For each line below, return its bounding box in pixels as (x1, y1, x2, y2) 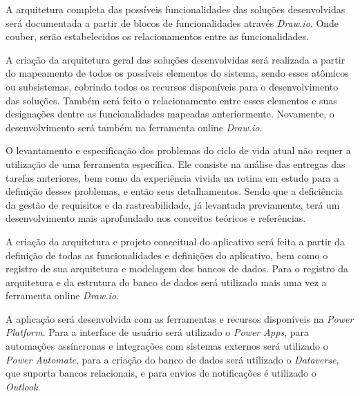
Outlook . (6, 379, 41, 393)
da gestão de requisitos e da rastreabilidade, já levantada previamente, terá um (6, 197, 340, 211)
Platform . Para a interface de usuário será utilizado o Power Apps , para (6, 325, 309, 339)
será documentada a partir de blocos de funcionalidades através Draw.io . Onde (6, 15, 339, 30)
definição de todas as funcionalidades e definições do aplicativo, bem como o (6, 247, 328, 262)
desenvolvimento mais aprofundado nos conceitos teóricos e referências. (6, 211, 306, 225)
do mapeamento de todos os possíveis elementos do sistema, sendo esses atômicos (6, 66, 349, 80)
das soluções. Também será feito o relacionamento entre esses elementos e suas (6, 93, 337, 107)
